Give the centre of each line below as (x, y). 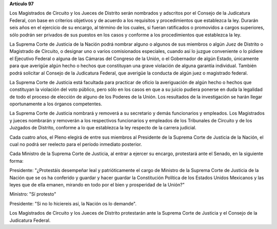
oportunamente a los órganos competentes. (56, 104)
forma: (16, 161)
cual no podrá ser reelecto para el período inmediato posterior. (76, 144)
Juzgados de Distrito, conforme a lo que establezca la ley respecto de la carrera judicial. (103, 128)
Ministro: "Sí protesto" (33, 194)
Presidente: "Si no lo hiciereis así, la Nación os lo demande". (73, 203)
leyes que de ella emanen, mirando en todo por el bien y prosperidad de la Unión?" (97, 184)
